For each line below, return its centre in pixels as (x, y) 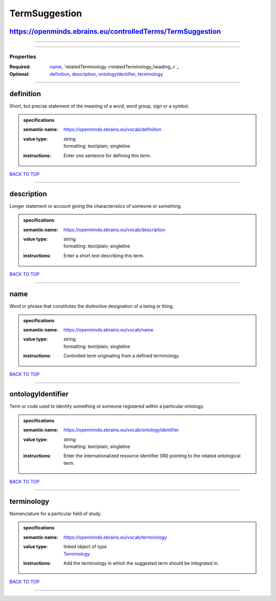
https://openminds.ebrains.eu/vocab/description (114, 230)
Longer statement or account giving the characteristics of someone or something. (96, 206)
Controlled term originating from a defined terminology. (122, 356)
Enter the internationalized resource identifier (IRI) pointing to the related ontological (152, 456)
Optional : (20, 74)
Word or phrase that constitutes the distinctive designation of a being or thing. (92, 306)
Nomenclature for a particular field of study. (56, 514)
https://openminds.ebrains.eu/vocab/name (108, 329)
